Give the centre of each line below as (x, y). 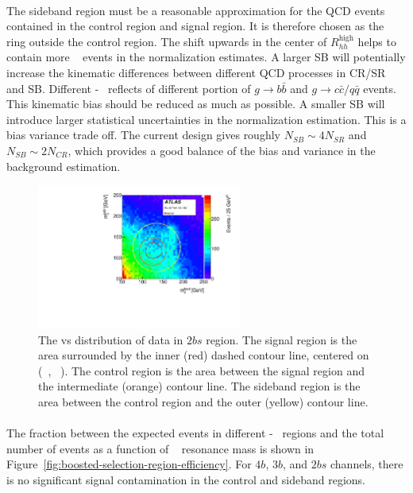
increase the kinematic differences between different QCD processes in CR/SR (196, 72)
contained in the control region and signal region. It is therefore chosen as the (195, 26)
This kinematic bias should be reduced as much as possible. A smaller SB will (196, 104)
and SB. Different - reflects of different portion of (129, 88)
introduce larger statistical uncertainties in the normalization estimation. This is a (206, 119)
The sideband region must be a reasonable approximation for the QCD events (196, 10)
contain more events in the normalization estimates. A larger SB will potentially (206, 57)
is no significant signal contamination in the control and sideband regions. (186, 479)
